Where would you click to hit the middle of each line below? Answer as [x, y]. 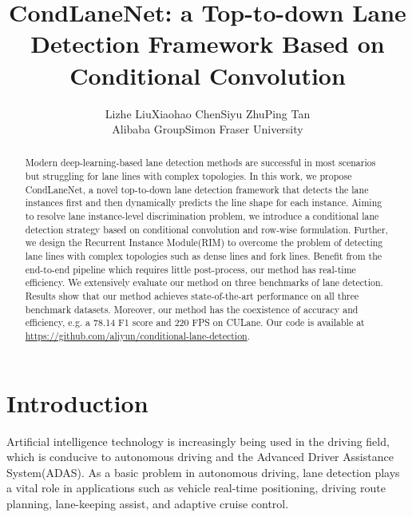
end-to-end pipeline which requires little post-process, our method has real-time [190, 269]
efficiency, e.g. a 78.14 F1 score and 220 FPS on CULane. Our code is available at [195, 322]
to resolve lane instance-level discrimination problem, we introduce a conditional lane [202, 216]
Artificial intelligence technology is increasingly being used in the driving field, [198, 441]
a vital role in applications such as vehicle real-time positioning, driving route [196, 488]
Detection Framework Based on [208, 44]
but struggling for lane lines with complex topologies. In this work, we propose [188, 176]
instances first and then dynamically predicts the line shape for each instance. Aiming [204, 203]
